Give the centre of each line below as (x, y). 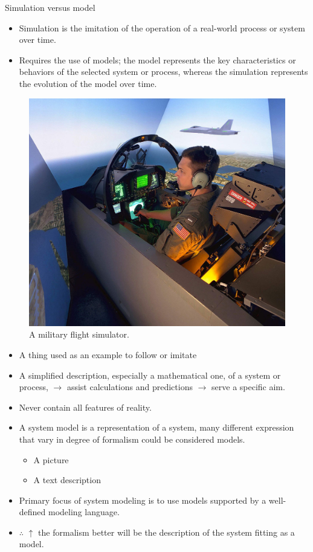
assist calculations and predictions (130, 387)
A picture (51, 459)
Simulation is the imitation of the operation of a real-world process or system (162, 27)
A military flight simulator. (79, 334)
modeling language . (84, 512)
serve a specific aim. (248, 387)
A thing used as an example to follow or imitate (108, 354)
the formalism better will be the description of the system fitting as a (166, 532)
